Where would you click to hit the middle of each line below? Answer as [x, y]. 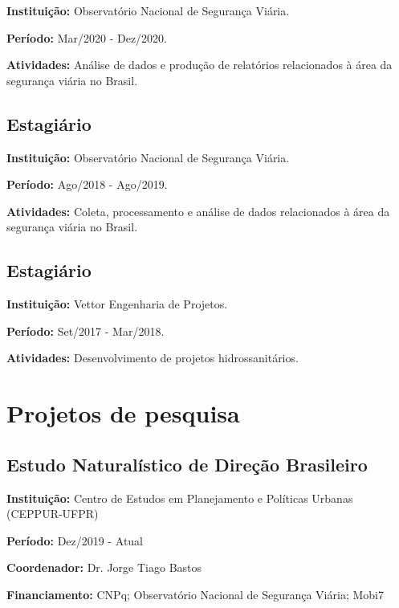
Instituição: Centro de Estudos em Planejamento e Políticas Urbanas [180, 498]
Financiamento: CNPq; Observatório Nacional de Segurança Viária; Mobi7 [195, 594]
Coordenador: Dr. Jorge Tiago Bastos [104, 567]
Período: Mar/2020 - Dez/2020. [87, 37]
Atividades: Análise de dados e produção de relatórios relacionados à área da [199, 65]
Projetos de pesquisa [123, 413]
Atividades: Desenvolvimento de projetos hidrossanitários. [153, 358]
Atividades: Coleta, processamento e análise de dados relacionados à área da [198, 211]
